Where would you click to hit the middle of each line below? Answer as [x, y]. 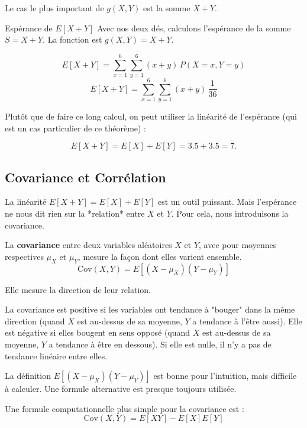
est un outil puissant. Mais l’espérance [227, 202]
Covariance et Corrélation [85, 177]
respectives [24, 256]
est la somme [167, 8]
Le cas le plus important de [54, 8]
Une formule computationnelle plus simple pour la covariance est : [125, 408]
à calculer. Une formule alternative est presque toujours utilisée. [121, 389]
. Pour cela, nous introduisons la [230, 213]
